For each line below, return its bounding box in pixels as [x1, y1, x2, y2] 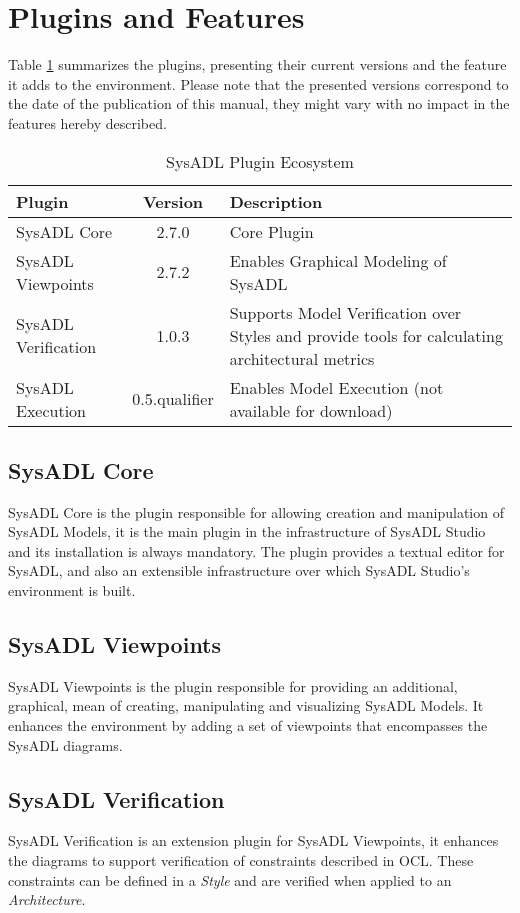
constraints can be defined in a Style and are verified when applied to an [8, 869, 452, 890]
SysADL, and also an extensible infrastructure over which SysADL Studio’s [8, 560, 470, 581]
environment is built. [8, 580, 136, 601]
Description [229, 189, 323, 213]
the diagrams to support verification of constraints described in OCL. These [8, 850, 474, 871]
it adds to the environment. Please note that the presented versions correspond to [8, 73, 509, 94]
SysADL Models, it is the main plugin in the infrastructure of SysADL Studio [8, 521, 486, 542]
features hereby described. [8, 112, 167, 133]
